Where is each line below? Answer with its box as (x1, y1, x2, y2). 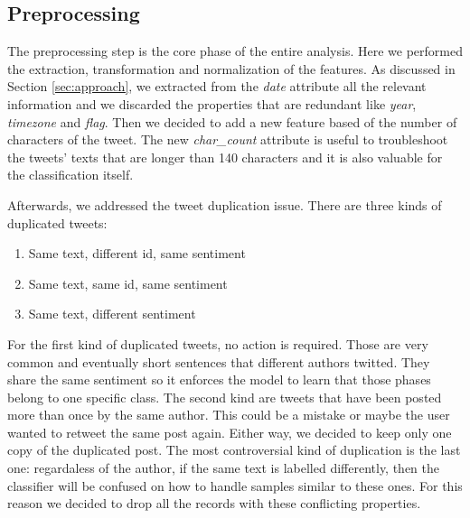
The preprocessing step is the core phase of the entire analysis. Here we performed (7, 42, 463, 60)
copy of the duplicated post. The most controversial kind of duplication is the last (7, 440, 461, 459)
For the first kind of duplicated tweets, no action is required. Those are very (7, 334, 428, 353)
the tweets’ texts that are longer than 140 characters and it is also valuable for (7, 147, 443, 166)
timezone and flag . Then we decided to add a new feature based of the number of (7, 112, 457, 131)
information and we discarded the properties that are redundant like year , (7, 94, 417, 113)
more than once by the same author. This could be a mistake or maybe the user (7, 405, 450, 424)
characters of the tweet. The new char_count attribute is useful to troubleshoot (7, 130, 448, 149)
